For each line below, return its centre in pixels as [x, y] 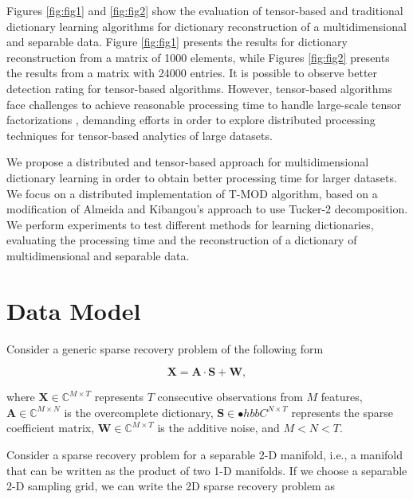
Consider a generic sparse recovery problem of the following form [165, 348]
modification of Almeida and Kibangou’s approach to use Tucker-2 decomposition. [207, 209]
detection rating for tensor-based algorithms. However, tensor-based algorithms [199, 88]
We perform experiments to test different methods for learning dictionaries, [190, 224]
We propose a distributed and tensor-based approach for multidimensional [188, 162]
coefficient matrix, [51, 428]
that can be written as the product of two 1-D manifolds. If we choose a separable [207, 470]
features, [342, 397]
